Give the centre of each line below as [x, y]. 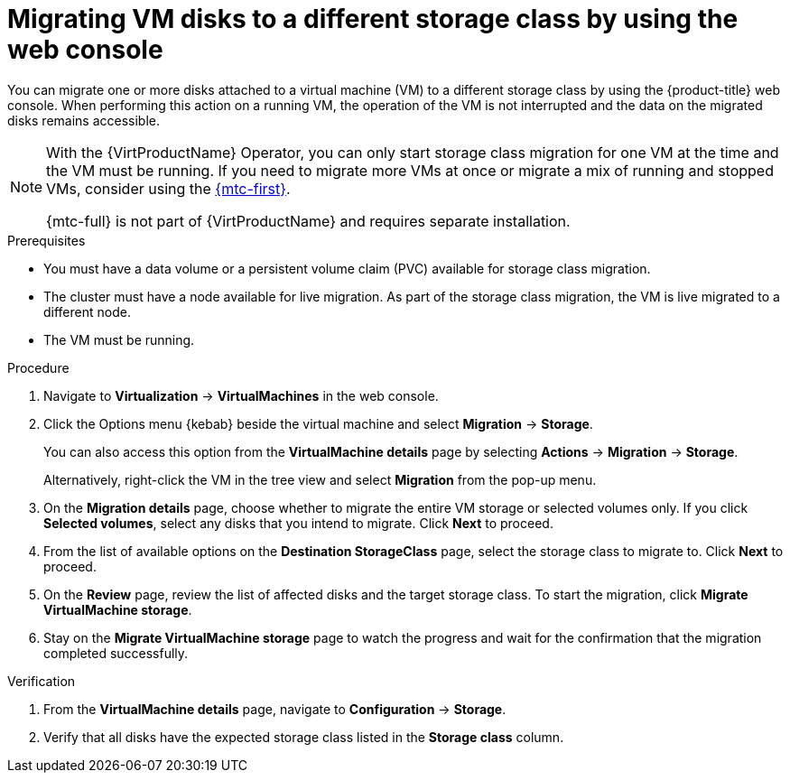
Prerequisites [46, 240]
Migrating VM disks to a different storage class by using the [373, 19]
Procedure [38, 367]
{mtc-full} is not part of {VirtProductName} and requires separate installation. [308, 221]
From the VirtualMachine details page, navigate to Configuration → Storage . [275, 709]
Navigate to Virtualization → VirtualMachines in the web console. [241, 395]
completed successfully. [116, 653]
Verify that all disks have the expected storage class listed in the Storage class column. [304, 737]
